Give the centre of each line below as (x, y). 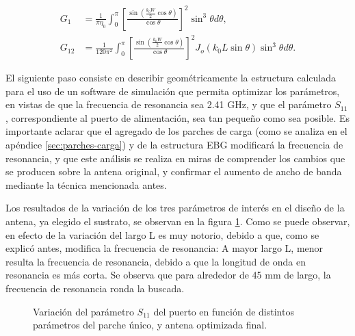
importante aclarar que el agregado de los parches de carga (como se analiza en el (176, 131)
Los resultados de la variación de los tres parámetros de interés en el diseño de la (175, 208)
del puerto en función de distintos (224, 311)
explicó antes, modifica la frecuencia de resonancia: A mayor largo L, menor (165, 248)
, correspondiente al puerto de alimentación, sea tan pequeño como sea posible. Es (178, 117)
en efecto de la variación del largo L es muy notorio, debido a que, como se (162, 234)
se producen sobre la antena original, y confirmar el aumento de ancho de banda (174, 171)
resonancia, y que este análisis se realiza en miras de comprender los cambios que (175, 158)
